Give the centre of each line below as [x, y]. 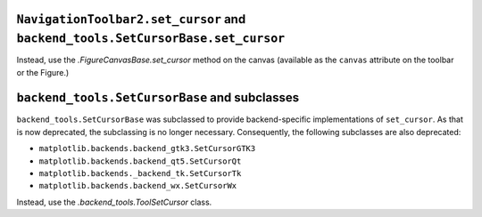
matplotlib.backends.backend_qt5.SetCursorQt [140, 161]
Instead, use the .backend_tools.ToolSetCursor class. [114, 202]
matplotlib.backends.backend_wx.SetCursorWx [138, 186]
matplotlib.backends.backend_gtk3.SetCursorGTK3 [147, 149]
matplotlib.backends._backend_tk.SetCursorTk [140, 173]
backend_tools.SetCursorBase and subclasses [158, 98]
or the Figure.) [43, 72]
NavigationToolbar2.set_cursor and [131, 19]
